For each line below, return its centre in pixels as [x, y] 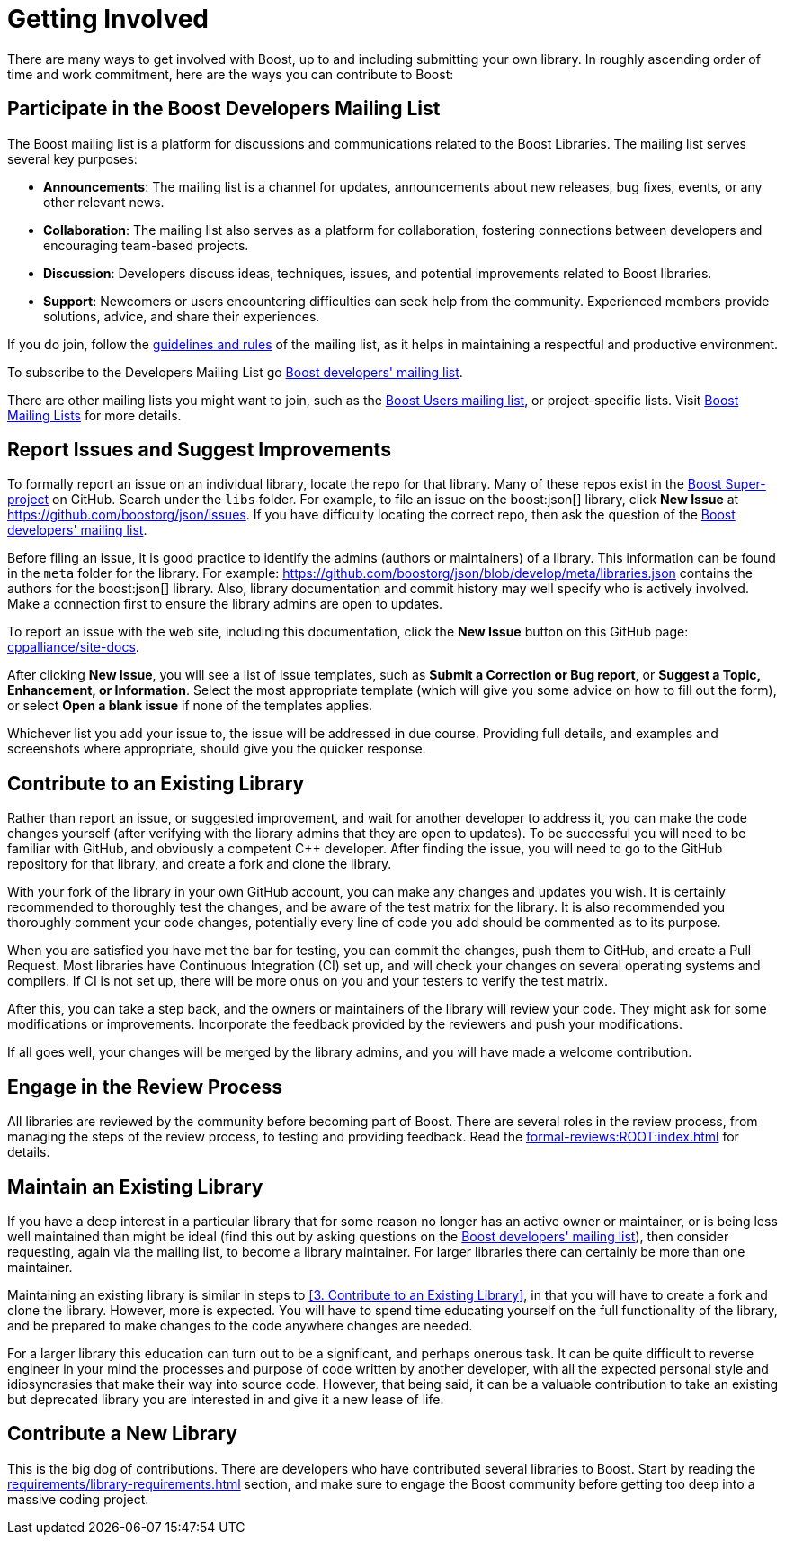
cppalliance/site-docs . [73, 647]
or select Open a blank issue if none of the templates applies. [190, 706]
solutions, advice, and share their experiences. [182, 316]
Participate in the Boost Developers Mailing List [224, 109]
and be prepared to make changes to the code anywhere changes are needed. [240, 1325]
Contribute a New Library [122, 1434]
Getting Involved [108, 19]
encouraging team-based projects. [146, 245]
